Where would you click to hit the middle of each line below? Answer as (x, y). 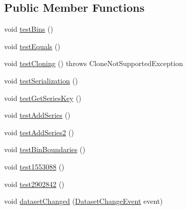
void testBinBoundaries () (45, 149)
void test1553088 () (34, 166)
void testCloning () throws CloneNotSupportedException (93, 63)
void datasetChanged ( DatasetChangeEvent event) (84, 201)
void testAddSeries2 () (39, 132)
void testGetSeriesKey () (43, 98)
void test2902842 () (34, 184)
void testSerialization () (41, 80)
